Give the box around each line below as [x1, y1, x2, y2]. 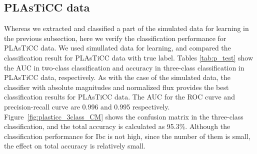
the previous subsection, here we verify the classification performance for [4, 32, 226, 43]
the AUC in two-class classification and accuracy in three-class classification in [4, 62, 244, 72]
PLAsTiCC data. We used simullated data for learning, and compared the [4, 42, 231, 53]
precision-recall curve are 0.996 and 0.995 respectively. [4, 101, 170, 111]
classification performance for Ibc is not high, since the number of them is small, [4, 130, 250, 141]
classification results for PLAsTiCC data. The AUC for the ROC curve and [4, 91, 235, 102]
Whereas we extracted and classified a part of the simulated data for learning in [4, 23, 249, 33]
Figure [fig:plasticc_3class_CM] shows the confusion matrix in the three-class [4, 111, 243, 121]
